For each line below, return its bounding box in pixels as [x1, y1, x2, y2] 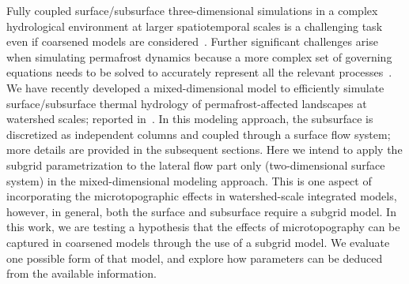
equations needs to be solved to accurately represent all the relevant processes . [6, 64, 392, 80]
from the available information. [6, 265, 157, 282]
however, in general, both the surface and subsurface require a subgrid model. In [6, 203, 396, 219]
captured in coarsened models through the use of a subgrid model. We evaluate [6, 234, 390, 250]
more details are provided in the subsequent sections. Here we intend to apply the [6, 141, 403, 158]
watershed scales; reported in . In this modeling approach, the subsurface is [6, 110, 373, 127]
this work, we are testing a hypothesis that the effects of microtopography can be [6, 219, 400, 235]
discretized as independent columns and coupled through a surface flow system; [6, 125, 391, 142]
